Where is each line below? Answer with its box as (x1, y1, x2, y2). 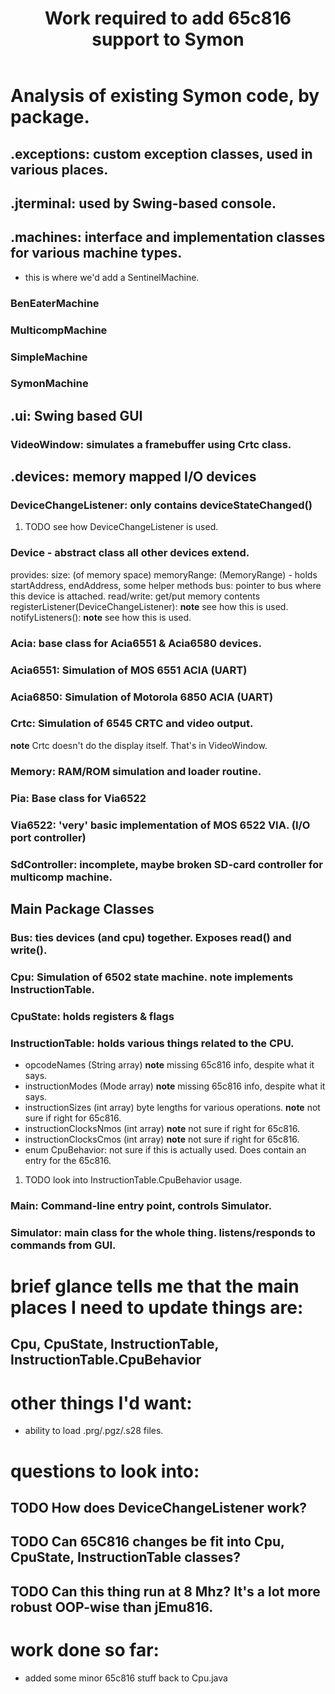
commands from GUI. (10, 1238, 117, 1252)
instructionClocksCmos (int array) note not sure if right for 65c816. (24, 1133, 300, 1145)
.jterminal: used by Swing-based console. (10, 195, 277, 212)
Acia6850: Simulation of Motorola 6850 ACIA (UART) (10, 690, 274, 704)
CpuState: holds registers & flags (10, 1009, 175, 1023)
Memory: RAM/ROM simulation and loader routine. (10, 764, 262, 778)
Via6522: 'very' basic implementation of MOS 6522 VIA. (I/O (10, 818, 311, 832)
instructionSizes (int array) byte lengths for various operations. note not (24, 1101, 321, 1113)
